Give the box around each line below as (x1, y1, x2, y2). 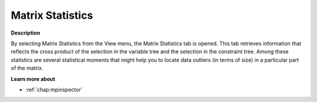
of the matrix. (11, 64, 43, 72)
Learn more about (11, 75, 56, 82)
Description (11, 29, 41, 36)
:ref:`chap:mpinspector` (25, 86, 83, 93)
